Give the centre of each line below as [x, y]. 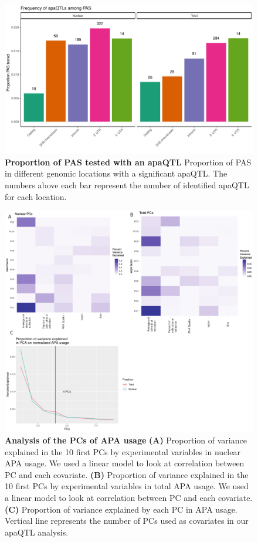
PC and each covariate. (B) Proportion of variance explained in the [127, 474]
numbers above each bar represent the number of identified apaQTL [127, 185]
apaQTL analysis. [37, 532]
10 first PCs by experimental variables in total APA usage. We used [127, 486]
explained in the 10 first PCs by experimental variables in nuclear [123, 451]
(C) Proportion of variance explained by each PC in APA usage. [121, 509]
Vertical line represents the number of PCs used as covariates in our [127, 521]
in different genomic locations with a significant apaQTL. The [116, 173]
